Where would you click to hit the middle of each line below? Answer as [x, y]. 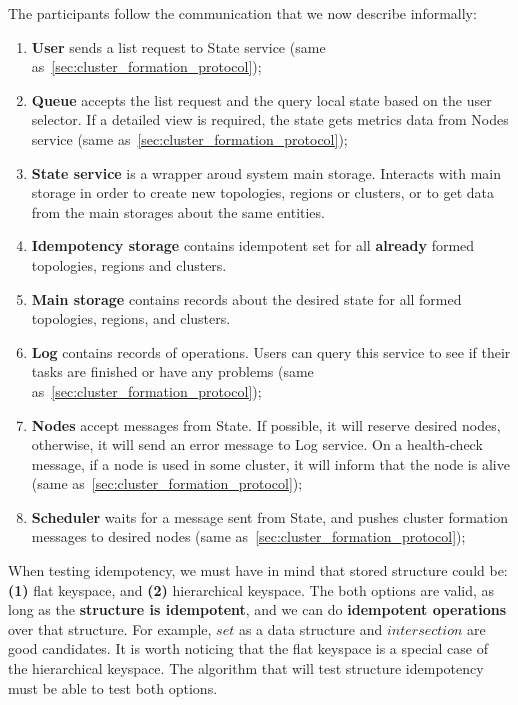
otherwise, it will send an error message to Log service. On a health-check [257, 444]
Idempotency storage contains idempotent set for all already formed [253, 245]
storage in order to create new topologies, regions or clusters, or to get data [263, 192]
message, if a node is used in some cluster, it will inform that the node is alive [270, 463]
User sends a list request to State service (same [178, 46]
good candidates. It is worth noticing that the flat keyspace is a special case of [248, 648]
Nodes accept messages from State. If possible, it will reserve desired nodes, [266, 424]
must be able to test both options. [113, 687]
